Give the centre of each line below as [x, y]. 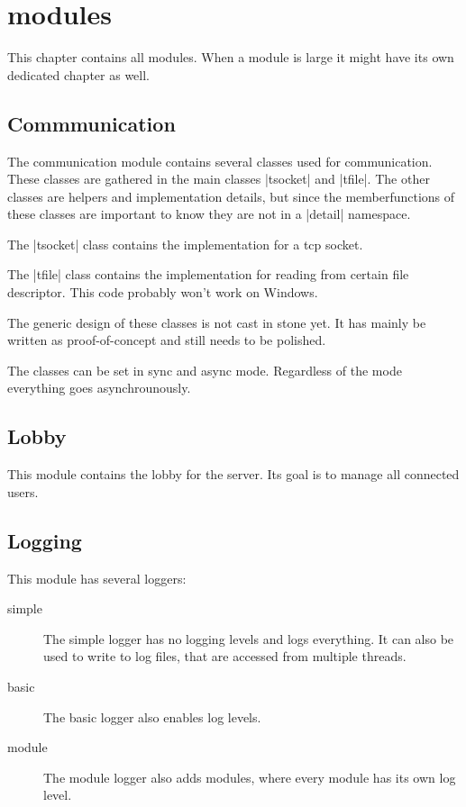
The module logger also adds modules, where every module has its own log [250, 777]
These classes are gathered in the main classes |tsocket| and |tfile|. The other [219, 179]
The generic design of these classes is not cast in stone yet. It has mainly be [217, 322]
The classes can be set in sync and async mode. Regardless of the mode [205, 370]
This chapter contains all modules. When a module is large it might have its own [231, 57]
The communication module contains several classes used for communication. [220, 161]
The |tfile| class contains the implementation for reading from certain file [208, 274]
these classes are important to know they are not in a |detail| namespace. [209, 214]
